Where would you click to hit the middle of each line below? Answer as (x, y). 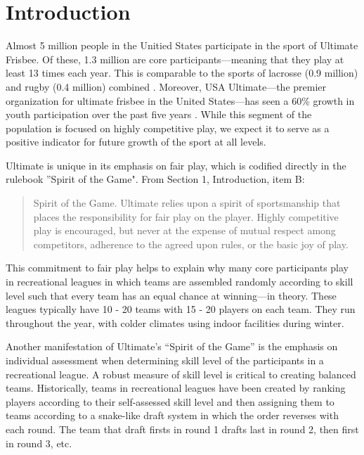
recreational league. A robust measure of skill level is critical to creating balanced (181, 374)
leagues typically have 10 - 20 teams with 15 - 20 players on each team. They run (181, 309)
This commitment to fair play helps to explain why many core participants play (177, 268)
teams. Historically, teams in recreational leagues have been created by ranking (176, 388)
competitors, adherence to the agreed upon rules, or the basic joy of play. (191, 244)
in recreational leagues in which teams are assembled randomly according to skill (180, 282)
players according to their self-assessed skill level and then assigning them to (170, 401)
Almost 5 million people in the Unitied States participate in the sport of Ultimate (182, 45)
